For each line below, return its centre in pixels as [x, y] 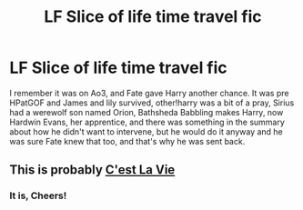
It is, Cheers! [38, 195]
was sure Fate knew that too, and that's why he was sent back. [127, 141]
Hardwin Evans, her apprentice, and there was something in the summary [147, 122]
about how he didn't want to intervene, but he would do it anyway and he [146, 131]
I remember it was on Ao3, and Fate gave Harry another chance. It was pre [149, 93]
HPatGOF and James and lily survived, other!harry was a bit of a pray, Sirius [152, 103]
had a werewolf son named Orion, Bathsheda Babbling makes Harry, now [146, 112]
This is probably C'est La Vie [92, 170]
